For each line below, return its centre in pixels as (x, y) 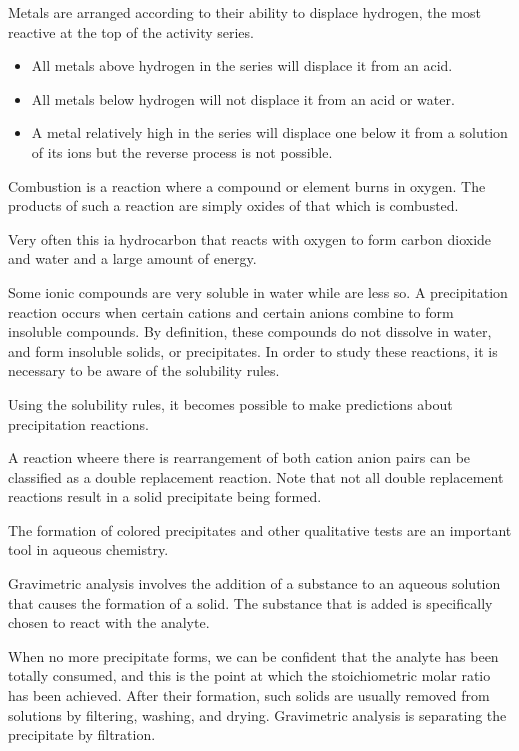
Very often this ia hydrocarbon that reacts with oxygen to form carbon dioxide (250, 238)
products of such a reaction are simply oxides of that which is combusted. (233, 205)
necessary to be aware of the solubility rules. (144, 370)
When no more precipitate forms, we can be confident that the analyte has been (253, 655)
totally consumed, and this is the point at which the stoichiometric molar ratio (249, 675)
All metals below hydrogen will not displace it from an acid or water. (243, 98)
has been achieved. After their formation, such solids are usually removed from (249, 695)
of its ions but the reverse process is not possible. (182, 151)
